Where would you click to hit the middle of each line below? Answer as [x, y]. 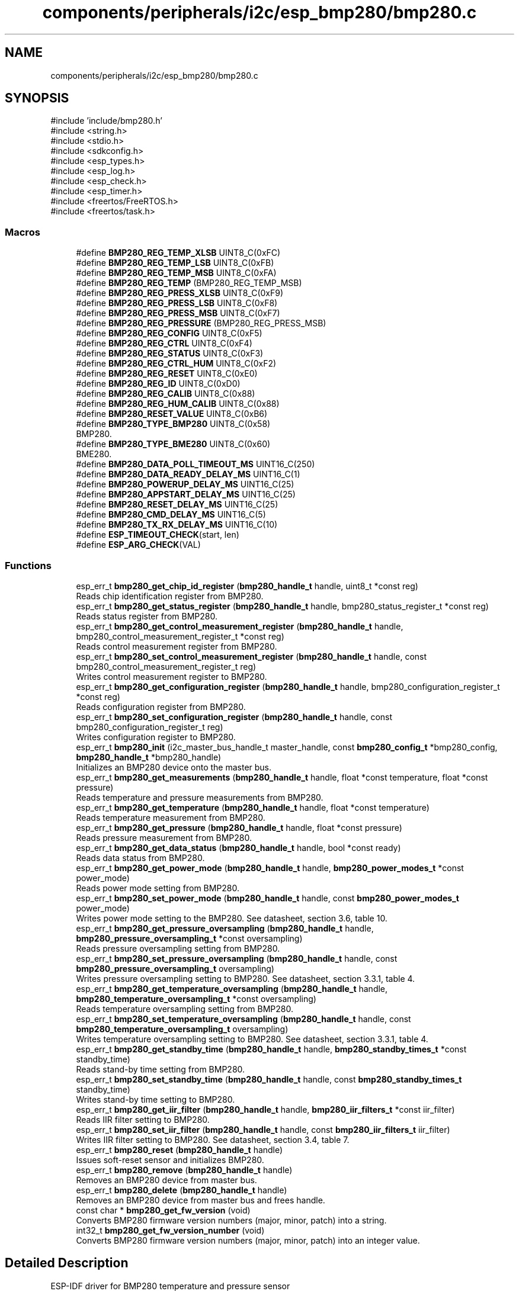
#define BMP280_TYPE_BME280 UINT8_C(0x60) [173, 444]
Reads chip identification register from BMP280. [170, 596]
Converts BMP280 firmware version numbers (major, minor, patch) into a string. [231, 1220]
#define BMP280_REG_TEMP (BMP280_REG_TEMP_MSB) [189, 283]
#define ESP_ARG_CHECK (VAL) [138, 545]
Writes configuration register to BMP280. [156, 737]
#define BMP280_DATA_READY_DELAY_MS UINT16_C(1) [188, 474]
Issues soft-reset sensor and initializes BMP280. [170, 1160]
